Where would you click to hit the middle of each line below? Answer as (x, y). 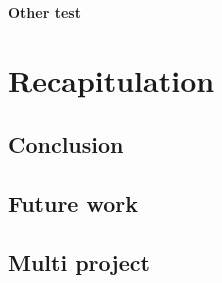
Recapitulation (111, 80)
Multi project (79, 261)
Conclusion (66, 143)
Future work (73, 202)
